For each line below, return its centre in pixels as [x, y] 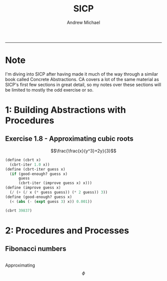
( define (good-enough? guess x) [39, 197]
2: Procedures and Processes [67, 231]
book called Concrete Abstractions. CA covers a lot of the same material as [82, 79]
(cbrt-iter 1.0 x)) [30, 165]
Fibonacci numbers [36, 249]
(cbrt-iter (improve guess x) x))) [55, 183]
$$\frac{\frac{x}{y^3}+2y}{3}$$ [83, 151]
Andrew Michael [83, 22]
